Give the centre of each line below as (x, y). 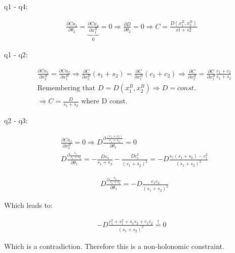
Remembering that (66, 88)
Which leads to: (28, 205)
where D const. (104, 102)
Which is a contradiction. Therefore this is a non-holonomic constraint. (114, 246)
